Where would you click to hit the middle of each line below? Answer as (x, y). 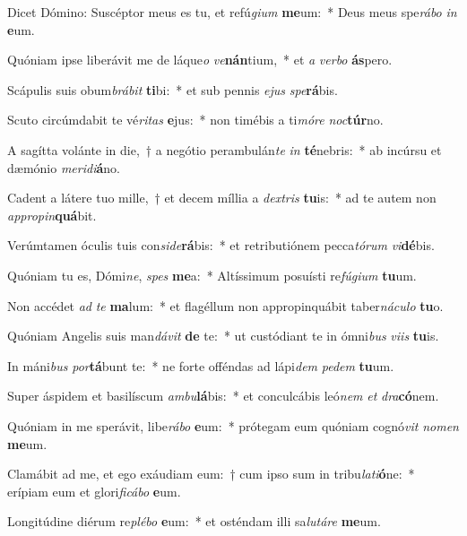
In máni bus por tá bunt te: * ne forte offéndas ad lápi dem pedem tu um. (201, 365)
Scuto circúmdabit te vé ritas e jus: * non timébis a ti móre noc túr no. (195, 120)
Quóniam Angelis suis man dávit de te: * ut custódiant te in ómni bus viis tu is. (223, 336)
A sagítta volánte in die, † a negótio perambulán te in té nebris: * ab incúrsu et (225, 149)
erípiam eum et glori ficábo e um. (94, 491)
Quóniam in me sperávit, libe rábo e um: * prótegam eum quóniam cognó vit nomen (233, 425)
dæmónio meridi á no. (64, 167)
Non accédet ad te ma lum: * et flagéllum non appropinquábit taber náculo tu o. (225, 305)
